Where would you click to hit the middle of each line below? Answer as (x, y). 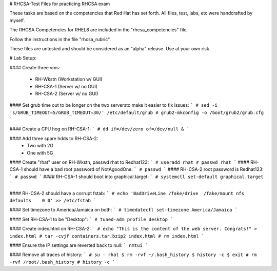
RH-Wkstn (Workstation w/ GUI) (69, 79)
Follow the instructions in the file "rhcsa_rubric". (60, 39)
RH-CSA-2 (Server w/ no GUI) (67, 93)
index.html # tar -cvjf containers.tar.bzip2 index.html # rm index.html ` (107, 236)
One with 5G (40, 153)
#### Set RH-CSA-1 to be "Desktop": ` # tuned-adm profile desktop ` (91, 219)
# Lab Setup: (23, 58)
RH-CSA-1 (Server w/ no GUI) (66, 86)
